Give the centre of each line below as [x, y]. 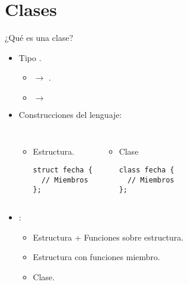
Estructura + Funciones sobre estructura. [108, 237]
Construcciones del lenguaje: [70, 114]
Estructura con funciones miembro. [96, 257]
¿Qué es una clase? [39, 38]
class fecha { [146, 170]
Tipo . [30, 57]
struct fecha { [63, 170]
